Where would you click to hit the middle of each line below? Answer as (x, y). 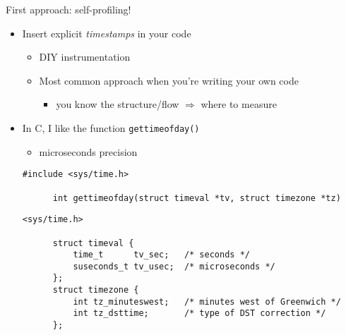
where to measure (239, 104)
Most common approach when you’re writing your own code (169, 80)
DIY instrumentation (85, 57)
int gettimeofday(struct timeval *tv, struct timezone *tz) (197, 198)
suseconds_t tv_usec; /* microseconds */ (174, 266)
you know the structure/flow (118, 104)
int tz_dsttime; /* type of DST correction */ (199, 313)
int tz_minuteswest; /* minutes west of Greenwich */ (207, 301)
